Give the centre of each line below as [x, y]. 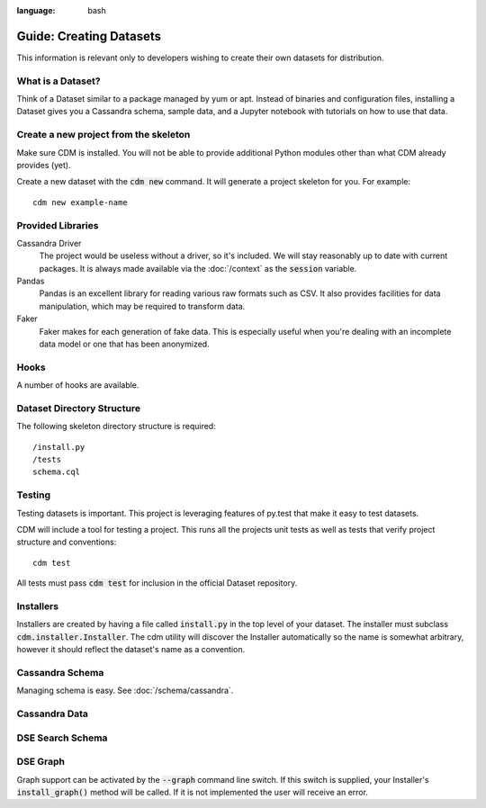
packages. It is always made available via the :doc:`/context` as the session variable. [198, 268]
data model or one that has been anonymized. [125, 344]
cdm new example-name [80, 202]
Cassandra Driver [49, 243]
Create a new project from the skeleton [103, 135]
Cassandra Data [53, 714]
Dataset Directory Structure [79, 408]
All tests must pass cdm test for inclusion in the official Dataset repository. [157, 583]
